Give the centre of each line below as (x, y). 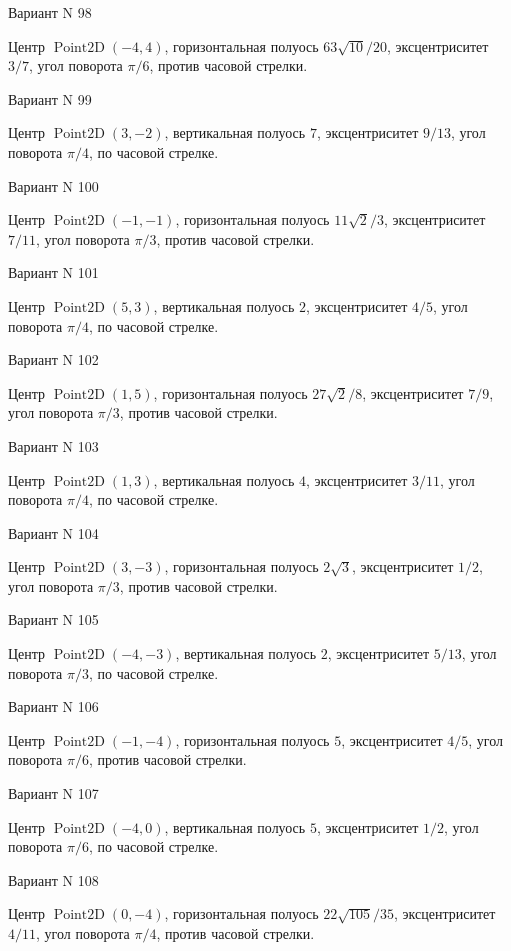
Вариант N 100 (53, 185)
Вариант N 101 (53, 272)
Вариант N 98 (50, 12)
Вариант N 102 (53, 359)
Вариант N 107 (53, 793)
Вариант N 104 (53, 532)
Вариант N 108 (53, 879)
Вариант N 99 (50, 98)
